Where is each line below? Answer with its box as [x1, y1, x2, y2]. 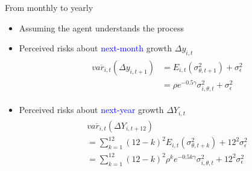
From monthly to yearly [5, 1, 93, 13]
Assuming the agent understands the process [19, 21, 184, 34]
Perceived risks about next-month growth [19, 42, 172, 54]
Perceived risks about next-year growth [19, 103, 164, 116]
